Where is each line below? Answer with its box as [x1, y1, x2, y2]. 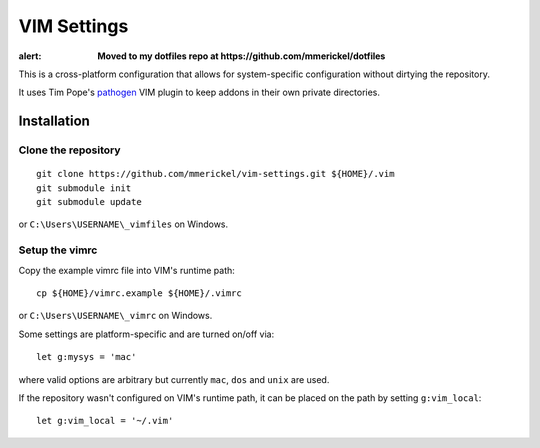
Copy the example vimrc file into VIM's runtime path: [18, 264, 235, 276]
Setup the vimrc [18, 243, 98, 257]
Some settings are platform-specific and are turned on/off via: [18, 328, 275, 340]
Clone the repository [18, 143, 121, 157]
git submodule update [36, 196, 142, 208]
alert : [18, 50, 42, 62]
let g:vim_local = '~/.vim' [36, 415, 174, 427]
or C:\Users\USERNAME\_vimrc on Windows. [18, 310, 213, 322]
